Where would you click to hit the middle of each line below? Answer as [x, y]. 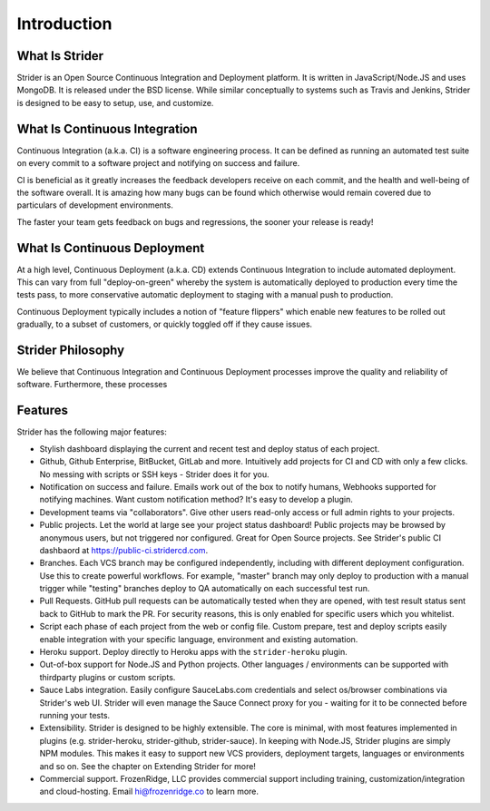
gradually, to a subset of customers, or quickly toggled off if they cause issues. [165, 324]
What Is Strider [60, 56]
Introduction [64, 24]
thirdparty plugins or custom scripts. [108, 677]
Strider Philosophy [71, 350]
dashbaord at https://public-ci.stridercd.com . [124, 550]
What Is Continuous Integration [108, 128]
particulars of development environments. [95, 205]
